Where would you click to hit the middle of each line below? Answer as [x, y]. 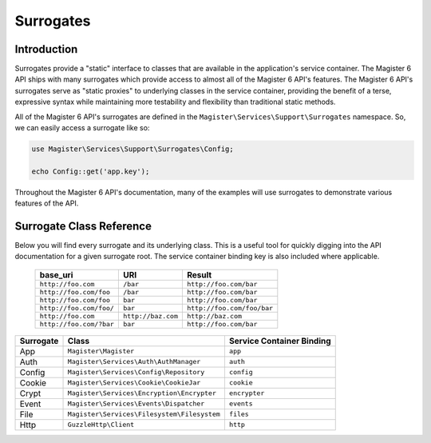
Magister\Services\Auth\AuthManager [134, 362]
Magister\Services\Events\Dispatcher [136, 404]
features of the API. [47, 203]
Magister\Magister [101, 351]
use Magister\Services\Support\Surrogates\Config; [133, 149]
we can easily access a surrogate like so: [82, 128]
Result [199, 274]
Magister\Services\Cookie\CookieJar [134, 383]
